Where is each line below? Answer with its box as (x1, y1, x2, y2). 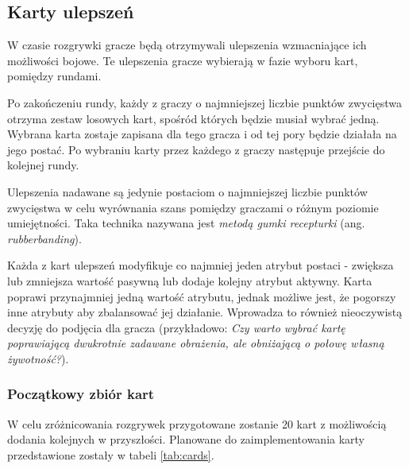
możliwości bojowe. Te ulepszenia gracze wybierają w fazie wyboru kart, (7, 52, 358, 68)
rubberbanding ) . (7, 230, 82, 246)
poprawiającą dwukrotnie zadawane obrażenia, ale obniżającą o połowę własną (7, 335, 384, 351)
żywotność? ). (7, 350, 69, 366)
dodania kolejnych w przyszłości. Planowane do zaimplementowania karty (7, 431, 365, 448)
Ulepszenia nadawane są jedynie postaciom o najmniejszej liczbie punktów (7, 183, 368, 200)
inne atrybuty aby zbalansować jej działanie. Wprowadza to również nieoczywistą (7, 304, 403, 320)
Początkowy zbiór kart (7, 384, 155, 404)
